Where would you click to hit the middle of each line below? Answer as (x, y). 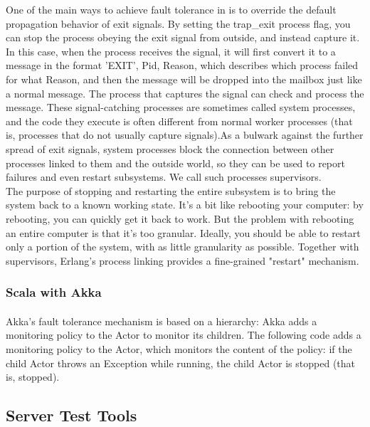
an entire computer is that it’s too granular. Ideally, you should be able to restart (183, 232)
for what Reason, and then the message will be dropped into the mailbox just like (184, 79)
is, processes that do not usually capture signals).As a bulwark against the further (185, 135)
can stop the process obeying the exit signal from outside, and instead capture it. (183, 37)
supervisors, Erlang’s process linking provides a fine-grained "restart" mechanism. (183, 260)
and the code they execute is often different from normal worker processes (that (179, 121)
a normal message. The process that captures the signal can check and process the (185, 93)
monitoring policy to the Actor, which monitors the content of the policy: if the (179, 348)
